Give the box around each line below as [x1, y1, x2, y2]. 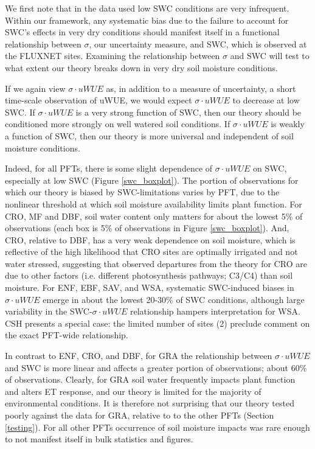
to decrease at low [232, 94, 300, 106]
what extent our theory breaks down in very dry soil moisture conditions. [5, 61, 278, 74]
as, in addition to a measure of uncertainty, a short [106, 82, 296, 94]
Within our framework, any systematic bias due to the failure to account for [5, 13, 289, 26]
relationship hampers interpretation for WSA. [130, 305, 300, 318]
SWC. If [5, 105, 35, 118]
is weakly [271, 117, 305, 130]
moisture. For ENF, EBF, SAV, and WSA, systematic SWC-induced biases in [5, 281, 294, 294]
